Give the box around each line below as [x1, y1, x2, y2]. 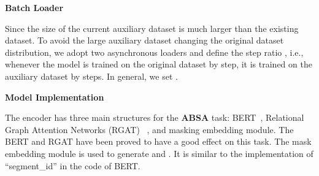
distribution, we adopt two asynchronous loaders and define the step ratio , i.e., [5, 45, 304, 58]
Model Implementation [5, 90, 104, 103]
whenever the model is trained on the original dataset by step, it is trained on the [5, 58, 312, 71]
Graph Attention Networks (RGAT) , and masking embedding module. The [5, 123, 294, 136]
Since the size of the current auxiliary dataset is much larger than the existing [5, 21, 299, 34]
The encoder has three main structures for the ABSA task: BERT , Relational [5, 111, 304, 124]
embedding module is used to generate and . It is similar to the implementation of [5, 147, 313, 159]
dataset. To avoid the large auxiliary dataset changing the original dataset [5, 34, 284, 47]
